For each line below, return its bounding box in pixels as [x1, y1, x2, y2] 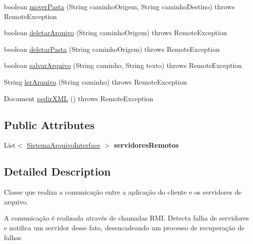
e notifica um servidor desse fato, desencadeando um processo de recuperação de [4, 222, 245, 232]
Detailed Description [4, 164, 111, 179]
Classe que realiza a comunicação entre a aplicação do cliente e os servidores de [4, 187, 242, 197]
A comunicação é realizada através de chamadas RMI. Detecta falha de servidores [4, 213, 249, 223]
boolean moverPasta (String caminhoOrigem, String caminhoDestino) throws [4, 1, 235, 11]
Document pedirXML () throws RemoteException [4, 93, 154, 103]
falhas [4, 232, 22, 242]
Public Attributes [4, 117, 95, 132]
